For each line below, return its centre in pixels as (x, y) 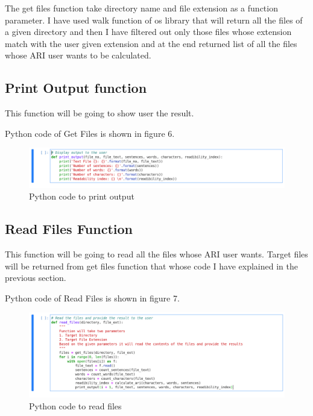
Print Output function (76, 88)
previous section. (36, 278)
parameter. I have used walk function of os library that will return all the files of (154, 20)
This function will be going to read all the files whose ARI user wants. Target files (156, 254)
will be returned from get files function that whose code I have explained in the (151, 266)
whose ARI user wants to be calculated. (78, 55)
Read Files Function (69, 229)
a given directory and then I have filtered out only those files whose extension (148, 32)
